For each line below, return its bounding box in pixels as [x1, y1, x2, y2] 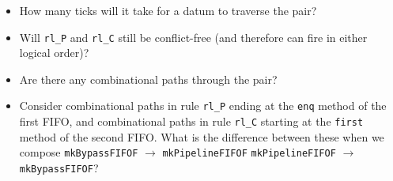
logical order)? [19, 44, 89, 61]
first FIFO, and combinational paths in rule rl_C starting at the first [19, 113, 364, 130]
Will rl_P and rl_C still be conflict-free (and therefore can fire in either [19, 28, 368, 45]
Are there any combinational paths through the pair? [19, 70, 278, 87]
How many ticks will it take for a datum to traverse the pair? [19, 2, 317, 18]
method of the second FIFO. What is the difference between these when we [19, 128, 384, 145]
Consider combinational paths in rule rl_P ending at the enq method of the [19, 97, 387, 114]
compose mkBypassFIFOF [19, 144, 138, 160]
